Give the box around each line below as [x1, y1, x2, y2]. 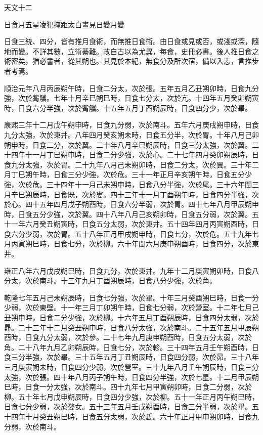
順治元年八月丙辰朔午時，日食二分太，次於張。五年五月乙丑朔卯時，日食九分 [4, 82, 259, 93]
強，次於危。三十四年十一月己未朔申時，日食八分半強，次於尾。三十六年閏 [4, 179, 252, 189]
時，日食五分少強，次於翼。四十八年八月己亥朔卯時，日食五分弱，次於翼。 [4, 208, 252, 219]
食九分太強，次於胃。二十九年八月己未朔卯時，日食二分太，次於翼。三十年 [4, 159, 252, 169]
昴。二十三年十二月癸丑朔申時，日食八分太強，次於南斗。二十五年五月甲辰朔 [4, 322, 259, 332]
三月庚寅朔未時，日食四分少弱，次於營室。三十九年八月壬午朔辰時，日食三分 [4, 362, 259, 372]
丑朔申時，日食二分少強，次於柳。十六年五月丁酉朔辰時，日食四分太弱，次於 [4, 312, 259, 323]
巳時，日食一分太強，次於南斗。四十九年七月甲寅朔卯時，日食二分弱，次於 [4, 381, 252, 392]
